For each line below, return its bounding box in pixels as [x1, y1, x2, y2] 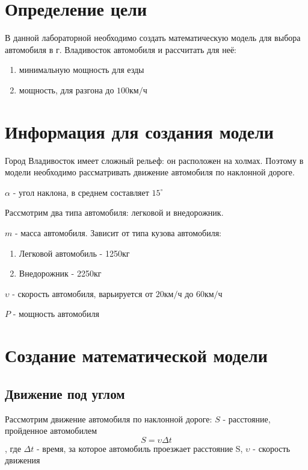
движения [5, 454, 40, 466]
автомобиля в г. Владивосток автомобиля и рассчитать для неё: [5, 43, 236, 55]
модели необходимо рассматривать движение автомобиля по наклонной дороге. [5, 166, 295, 178]
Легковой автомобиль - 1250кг [19, 246, 130, 259]
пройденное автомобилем [5, 424, 97, 437]
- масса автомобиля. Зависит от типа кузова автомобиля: [14, 227, 222, 239]
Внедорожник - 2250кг [19, 267, 102, 280]
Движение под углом [5, 384, 125, 403]
